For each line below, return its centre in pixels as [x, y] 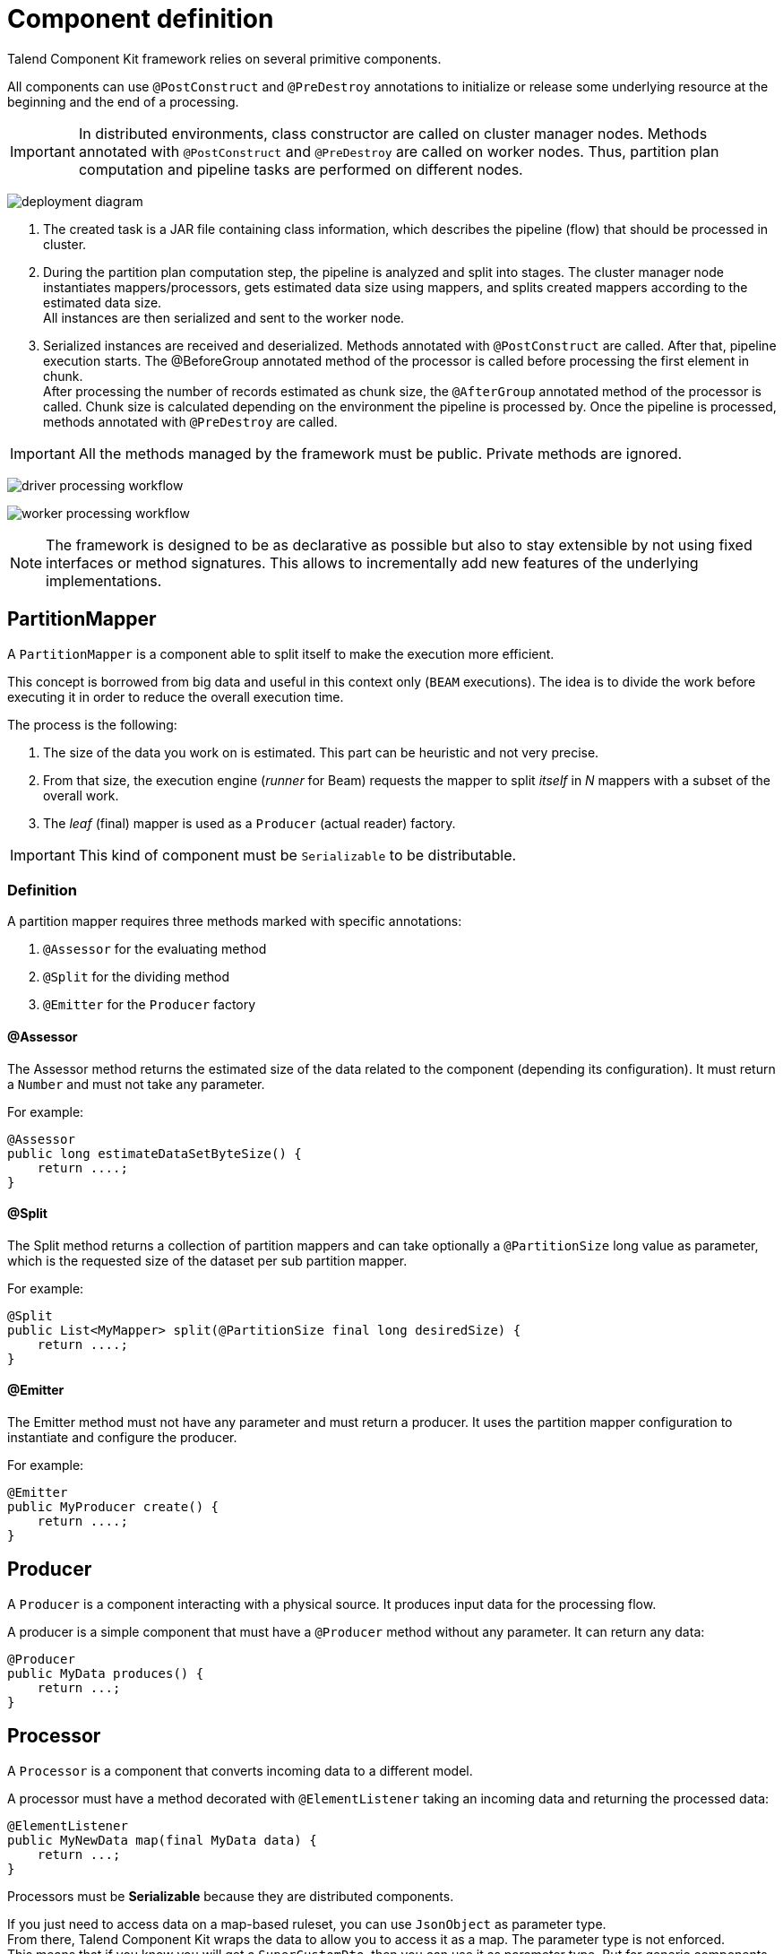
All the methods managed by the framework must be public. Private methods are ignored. [380, 453]
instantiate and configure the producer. [122, 1437]
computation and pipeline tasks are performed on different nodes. [301, 169]
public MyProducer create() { [113, 1507]
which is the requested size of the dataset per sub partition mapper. [207, 1260]
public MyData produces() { [106, 1673]
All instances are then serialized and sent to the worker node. [224, 317]
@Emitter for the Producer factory [150, 1005]
